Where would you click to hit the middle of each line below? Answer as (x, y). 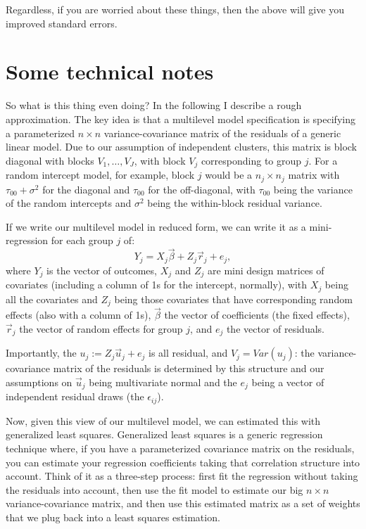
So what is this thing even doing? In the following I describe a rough (154, 105)
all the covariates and (52, 299)
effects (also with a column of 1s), (78, 315)
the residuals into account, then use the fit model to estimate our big (154, 489)
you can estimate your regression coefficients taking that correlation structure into (183, 462)
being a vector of (288, 382)
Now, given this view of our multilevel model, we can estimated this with (163, 420)
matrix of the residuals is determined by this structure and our (189, 368)
